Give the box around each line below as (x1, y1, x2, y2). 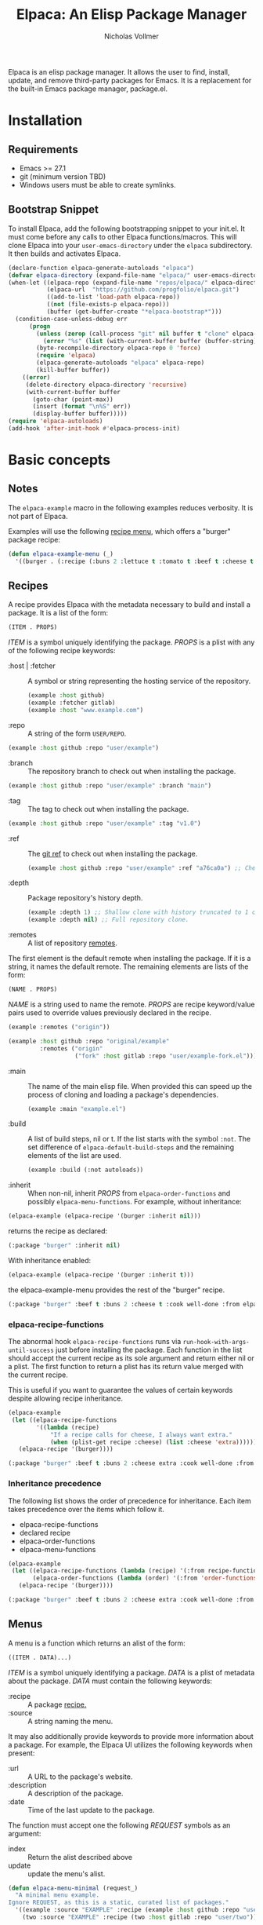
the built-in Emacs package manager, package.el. (8, 84, 168, 93)
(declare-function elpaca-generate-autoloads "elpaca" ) (8, 264, 194, 272)
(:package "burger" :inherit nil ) (8, 1242, 121, 1250)
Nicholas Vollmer (104, 31, 159, 41)
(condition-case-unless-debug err (15, 315, 128, 323)
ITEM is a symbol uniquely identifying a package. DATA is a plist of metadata (8, 1667, 255, 1677)
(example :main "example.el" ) (27, 1105, 127, 1112)
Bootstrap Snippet (8, 203, 99, 217)
